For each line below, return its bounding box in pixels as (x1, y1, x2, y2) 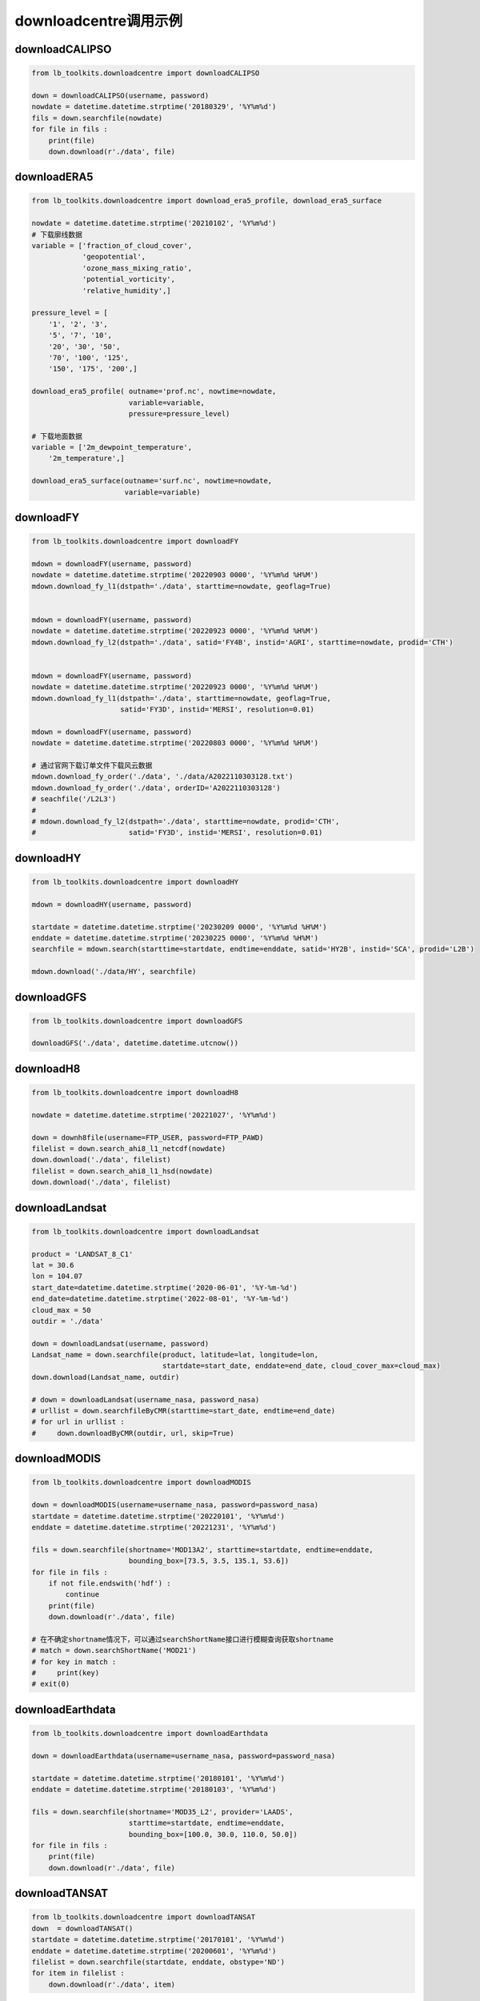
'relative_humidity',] (82, 286, 171, 295)
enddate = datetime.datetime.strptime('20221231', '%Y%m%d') (31, 1522, 277, 1532)
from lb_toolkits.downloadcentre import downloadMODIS (31, 1478, 251, 1487)
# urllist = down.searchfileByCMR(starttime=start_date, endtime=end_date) (31, 1406, 336, 1416)
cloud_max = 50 (31, 1305, 91, 1314)
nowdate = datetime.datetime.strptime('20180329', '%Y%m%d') (31, 102, 277, 111)
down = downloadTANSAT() (31, 1923, 134, 1933)
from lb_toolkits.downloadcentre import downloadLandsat (31, 1227, 260, 1236)
